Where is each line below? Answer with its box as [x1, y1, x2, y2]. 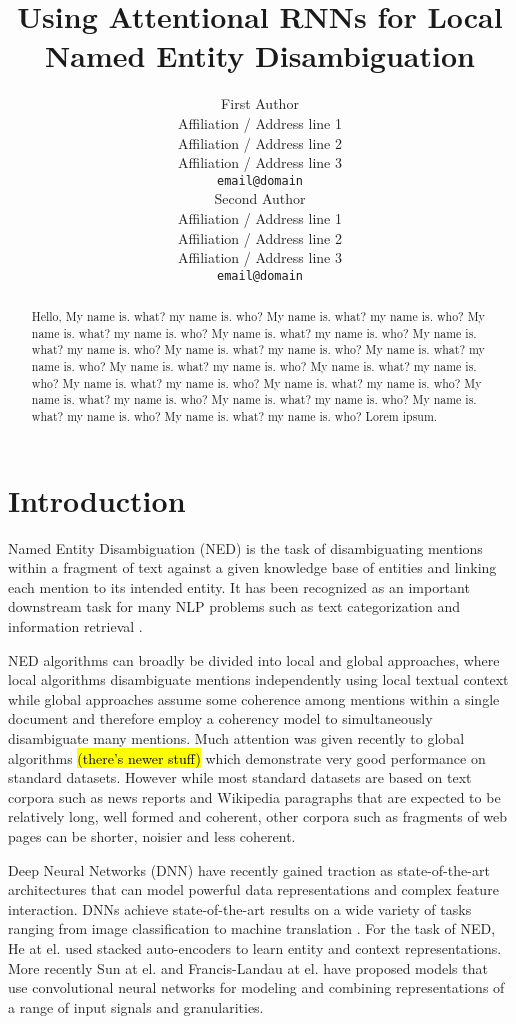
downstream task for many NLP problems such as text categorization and [8, 596, 461, 617]
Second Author [214, 188, 306, 209]
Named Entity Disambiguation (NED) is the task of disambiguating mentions [8, 537, 483, 558]
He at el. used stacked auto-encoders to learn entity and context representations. [8, 937, 502, 958]
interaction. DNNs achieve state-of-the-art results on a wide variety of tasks [8, 898, 472, 919]
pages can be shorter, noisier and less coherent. [8, 826, 296, 847]
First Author [221, 93, 299, 114]
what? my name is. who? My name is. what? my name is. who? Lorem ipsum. [31, 408, 438, 425]
